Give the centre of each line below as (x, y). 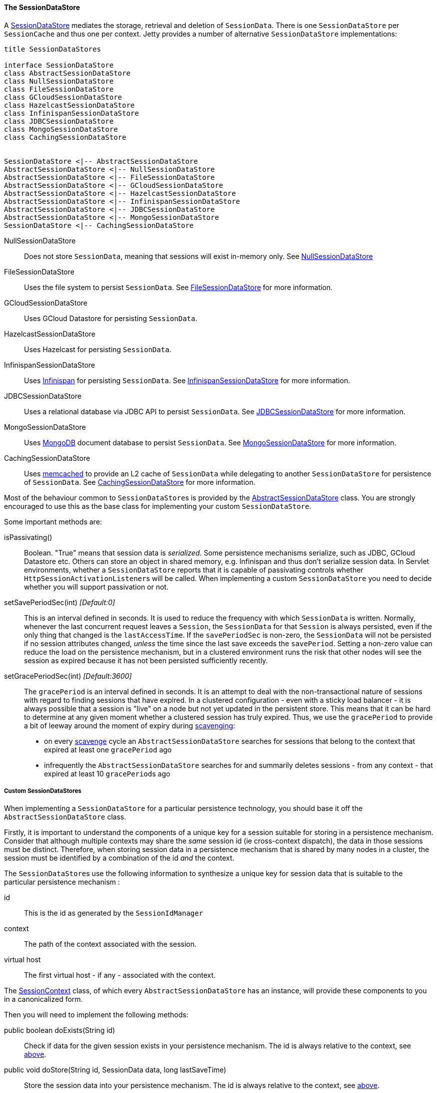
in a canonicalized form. (43, 999)
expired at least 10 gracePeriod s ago (107, 773)
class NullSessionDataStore (59, 81)
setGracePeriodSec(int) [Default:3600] (68, 676)
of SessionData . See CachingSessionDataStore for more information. (140, 482)
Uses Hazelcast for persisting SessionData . (98, 349)
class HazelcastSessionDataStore (69, 105)
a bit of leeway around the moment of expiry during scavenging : (130, 725)
